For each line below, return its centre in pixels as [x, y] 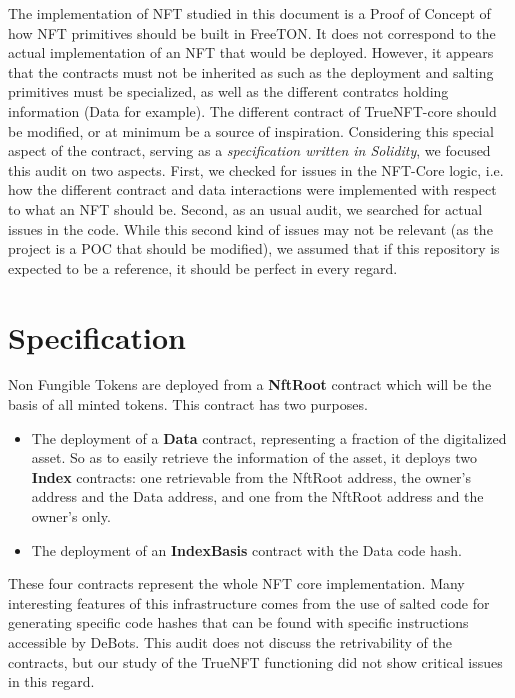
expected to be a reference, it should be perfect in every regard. [203, 267]
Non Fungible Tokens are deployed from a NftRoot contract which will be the [250, 384]
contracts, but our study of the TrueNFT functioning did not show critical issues [255, 661]
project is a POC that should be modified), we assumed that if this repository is [254, 248]
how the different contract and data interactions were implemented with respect [252, 189]
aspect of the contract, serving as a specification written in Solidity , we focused [249, 150]
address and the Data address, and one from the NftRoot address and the [257, 496]
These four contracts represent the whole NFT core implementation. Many [236, 583]
